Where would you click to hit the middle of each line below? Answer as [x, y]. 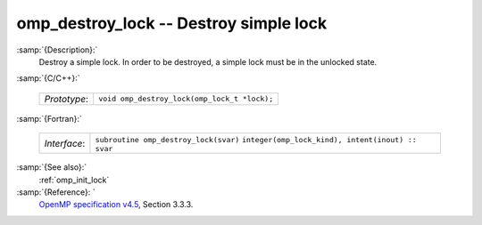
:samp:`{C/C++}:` [48, 78]
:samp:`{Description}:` [57, 50]
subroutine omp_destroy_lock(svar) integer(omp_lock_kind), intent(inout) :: [256, 140]
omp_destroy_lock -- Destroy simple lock [172, 23]
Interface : [65, 143]
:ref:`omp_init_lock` [74, 180]
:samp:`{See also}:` [52, 167]
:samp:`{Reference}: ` [56, 192]
